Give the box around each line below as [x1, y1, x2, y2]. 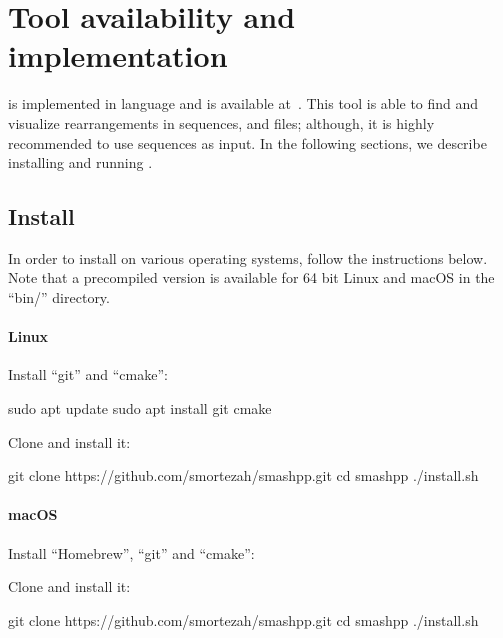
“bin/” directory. [8, 287, 110, 308]
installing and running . [8, 152, 153, 173]
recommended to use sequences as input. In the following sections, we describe [8, 132, 487, 153]
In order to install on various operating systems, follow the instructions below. [8, 247, 488, 268]
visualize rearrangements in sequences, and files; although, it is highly [8, 112, 435, 133]
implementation [8, 35, 228, 76]
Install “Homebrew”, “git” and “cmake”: [8, 542, 255, 563]
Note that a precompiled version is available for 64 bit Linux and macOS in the [8, 267, 495, 288]
